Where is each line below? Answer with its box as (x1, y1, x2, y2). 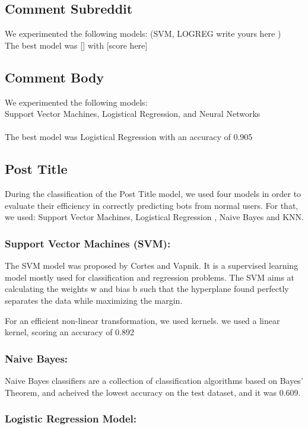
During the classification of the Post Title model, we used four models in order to (5, 188, 301, 200)
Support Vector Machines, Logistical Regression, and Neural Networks (5, 107, 261, 120)
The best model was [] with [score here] (5, 39, 148, 51)
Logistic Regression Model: (5, 411, 136, 426)
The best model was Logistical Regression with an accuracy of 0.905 (5, 131, 253, 143)
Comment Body (5, 68, 104, 86)
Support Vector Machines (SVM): (5, 236, 171, 250)
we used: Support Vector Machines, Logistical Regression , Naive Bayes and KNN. (5, 211, 304, 223)
